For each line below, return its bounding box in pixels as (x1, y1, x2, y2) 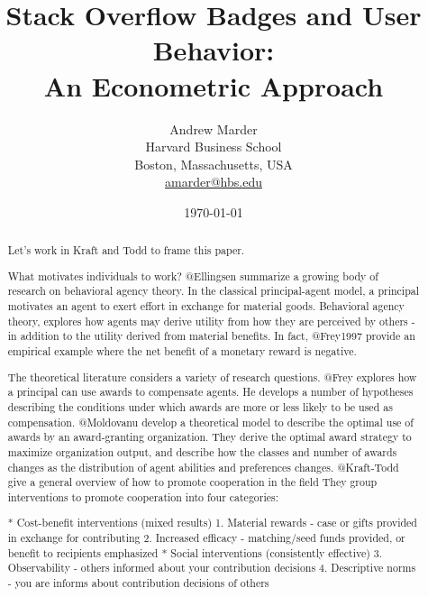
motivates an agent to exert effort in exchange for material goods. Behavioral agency (7, 298, 405, 314)
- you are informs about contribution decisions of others (7, 575, 269, 591)
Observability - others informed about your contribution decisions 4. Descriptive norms (7, 560, 416, 575)
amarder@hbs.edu (165, 172, 262, 191)
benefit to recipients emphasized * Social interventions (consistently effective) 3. (7, 545, 383, 560)
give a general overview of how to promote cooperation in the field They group (7, 474, 378, 490)
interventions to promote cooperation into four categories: (7, 489, 279, 504)
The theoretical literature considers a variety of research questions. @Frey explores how (7, 369, 417, 384)
